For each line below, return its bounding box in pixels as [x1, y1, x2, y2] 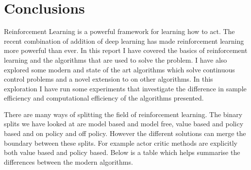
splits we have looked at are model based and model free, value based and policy [4, 119, 244, 129]
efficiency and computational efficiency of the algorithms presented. [4, 93, 204, 103]
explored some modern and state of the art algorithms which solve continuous [4, 64, 235, 74]
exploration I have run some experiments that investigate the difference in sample [4, 83, 247, 93]
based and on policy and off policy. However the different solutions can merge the [4, 128, 246, 138]
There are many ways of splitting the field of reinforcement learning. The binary [4, 109, 243, 119]
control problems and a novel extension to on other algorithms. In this [4, 74, 213, 84]
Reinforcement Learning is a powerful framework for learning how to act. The [4, 26, 235, 36]
